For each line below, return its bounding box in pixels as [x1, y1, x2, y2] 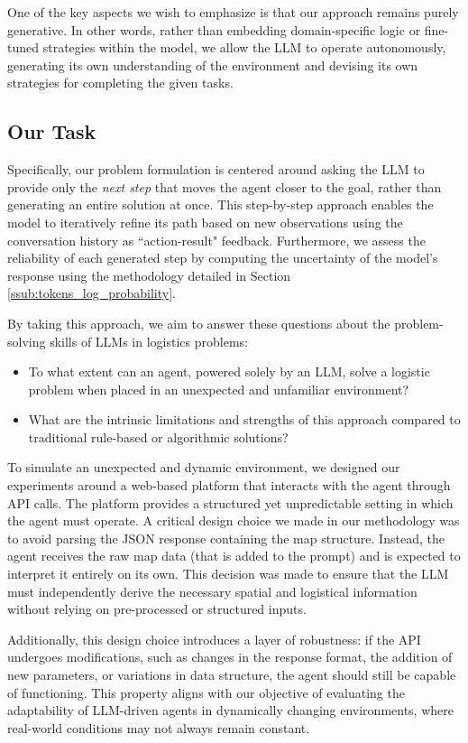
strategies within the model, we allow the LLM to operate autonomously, [42, 38, 446, 57]
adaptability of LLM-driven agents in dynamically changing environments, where [7, 701, 454, 720]
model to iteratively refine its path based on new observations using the [7, 212, 403, 231]
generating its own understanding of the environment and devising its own [7, 55, 418, 74]
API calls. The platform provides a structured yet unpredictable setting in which [7, 493, 454, 512]
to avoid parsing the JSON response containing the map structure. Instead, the [7, 528, 445, 547]
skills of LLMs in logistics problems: [50, 331, 248, 350]
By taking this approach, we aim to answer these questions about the [7, 313, 390, 332]
